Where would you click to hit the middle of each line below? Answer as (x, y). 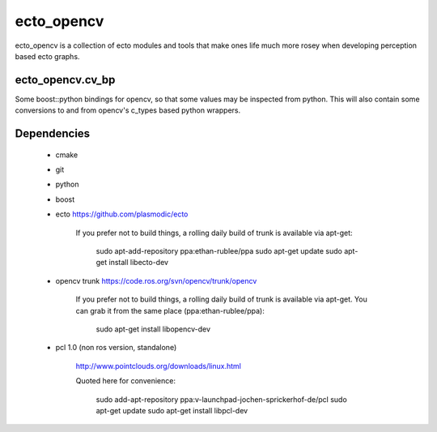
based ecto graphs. (47, 56)
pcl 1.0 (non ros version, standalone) (116, 348)
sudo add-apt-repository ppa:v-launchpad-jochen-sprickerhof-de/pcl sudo (221, 399)
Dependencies (53, 134)
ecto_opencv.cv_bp (65, 80)
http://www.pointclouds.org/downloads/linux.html (159, 366)
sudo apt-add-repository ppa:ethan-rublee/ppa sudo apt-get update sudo (219, 250)
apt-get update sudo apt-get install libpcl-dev (172, 410)
